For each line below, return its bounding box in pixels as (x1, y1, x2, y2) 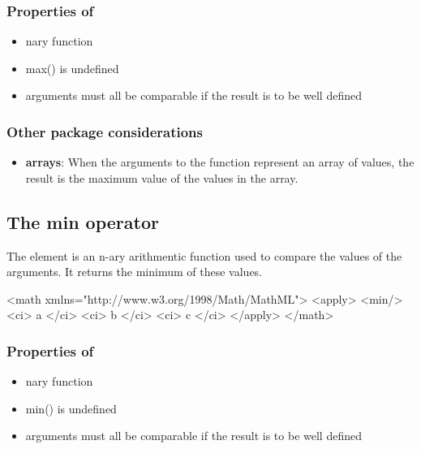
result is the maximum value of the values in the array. (25, 169, 299, 186)
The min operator (6, 209, 159, 234)
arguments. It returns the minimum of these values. (6, 263, 263, 280)
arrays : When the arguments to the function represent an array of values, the (25, 153, 415, 171)
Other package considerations (6, 121, 204, 141)
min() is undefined (25, 399, 117, 417)
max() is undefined (25, 59, 119, 76)
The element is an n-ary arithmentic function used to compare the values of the (6, 247, 402, 264)
